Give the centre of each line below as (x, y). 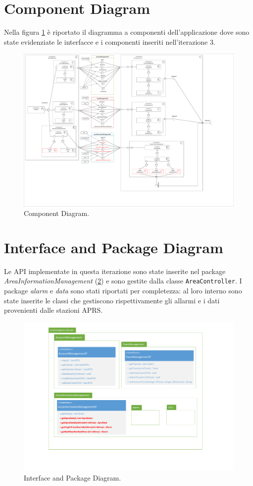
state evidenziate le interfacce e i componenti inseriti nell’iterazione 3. (110, 41)
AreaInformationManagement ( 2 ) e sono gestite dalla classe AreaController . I (123, 281)
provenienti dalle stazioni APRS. (53, 310)
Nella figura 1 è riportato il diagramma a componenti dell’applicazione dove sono (127, 32)
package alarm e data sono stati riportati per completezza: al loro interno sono (123, 291)
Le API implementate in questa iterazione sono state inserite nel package (115, 271)
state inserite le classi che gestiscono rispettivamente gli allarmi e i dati (112, 300)
